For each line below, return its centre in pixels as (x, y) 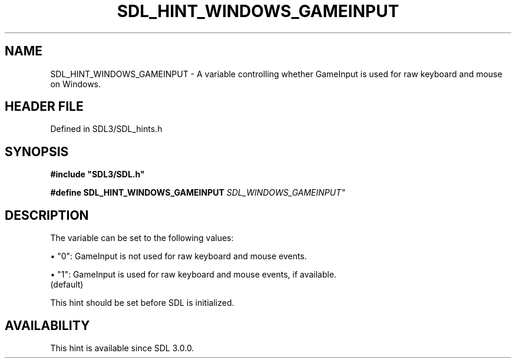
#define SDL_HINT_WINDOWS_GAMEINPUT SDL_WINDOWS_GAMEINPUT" (198, 193)
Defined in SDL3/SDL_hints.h (106, 129)
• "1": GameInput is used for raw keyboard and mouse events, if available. (193, 275)
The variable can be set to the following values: (142, 238)
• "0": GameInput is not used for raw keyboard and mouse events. (178, 256)
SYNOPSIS (37, 151)
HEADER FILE (44, 107)
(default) (67, 285)
